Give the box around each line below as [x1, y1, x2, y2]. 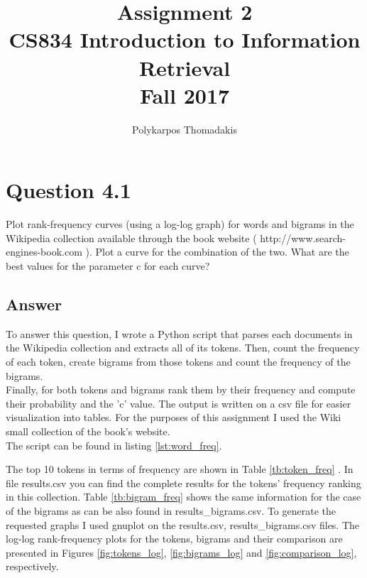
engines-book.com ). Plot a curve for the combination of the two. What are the [6, 244, 349, 259]
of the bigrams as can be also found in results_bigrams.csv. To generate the [6, 503, 336, 518]
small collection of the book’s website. [6, 423, 170, 438]
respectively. [6, 559, 59, 574]
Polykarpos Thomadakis [132, 121, 237, 136]
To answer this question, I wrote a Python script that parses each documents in [6, 326, 353, 341]
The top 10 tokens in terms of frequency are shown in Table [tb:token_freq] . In [6, 462, 354, 476]
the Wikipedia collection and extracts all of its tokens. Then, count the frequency [6, 340, 360, 355]
